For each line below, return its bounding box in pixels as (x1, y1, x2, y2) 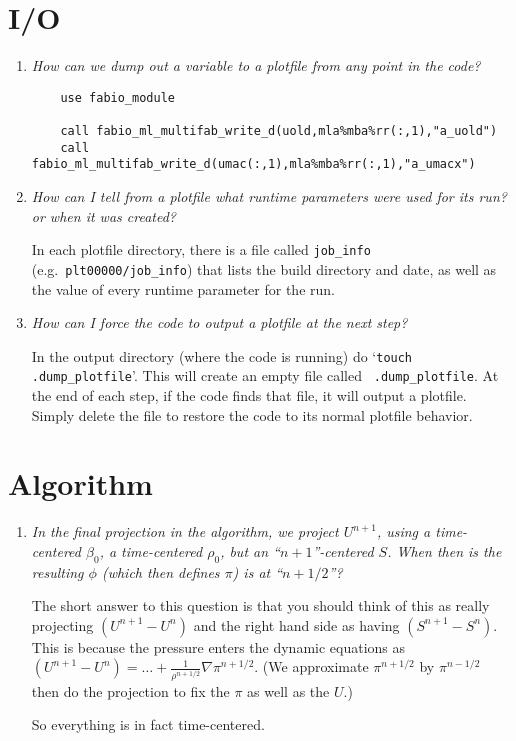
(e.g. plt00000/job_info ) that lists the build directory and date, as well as (31, 258, 497, 279)
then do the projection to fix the (31, 680, 230, 701)
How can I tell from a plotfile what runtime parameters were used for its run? (31, 186, 507, 206)
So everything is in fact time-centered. (31, 714, 265, 735)
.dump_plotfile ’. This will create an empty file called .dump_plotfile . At (31, 365, 499, 386)
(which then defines (101, 561, 220, 582)
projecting (31, 614, 94, 635)
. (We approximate (254, 656, 369, 677)
